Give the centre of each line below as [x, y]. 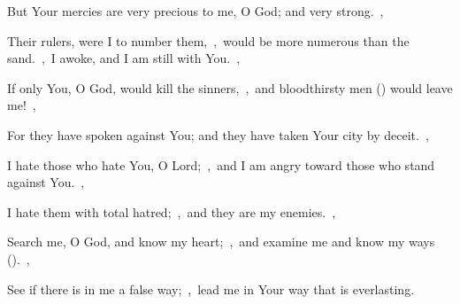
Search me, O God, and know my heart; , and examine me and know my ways [221, 242]
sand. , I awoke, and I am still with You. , [124, 58]
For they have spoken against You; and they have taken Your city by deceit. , [218, 134]
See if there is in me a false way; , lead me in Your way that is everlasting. [211, 288]
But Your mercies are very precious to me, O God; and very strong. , [195, 11]
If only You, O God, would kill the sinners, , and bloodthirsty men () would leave [230, 87]
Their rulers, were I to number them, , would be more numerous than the [208, 40]
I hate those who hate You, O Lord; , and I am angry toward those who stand [221, 164]
